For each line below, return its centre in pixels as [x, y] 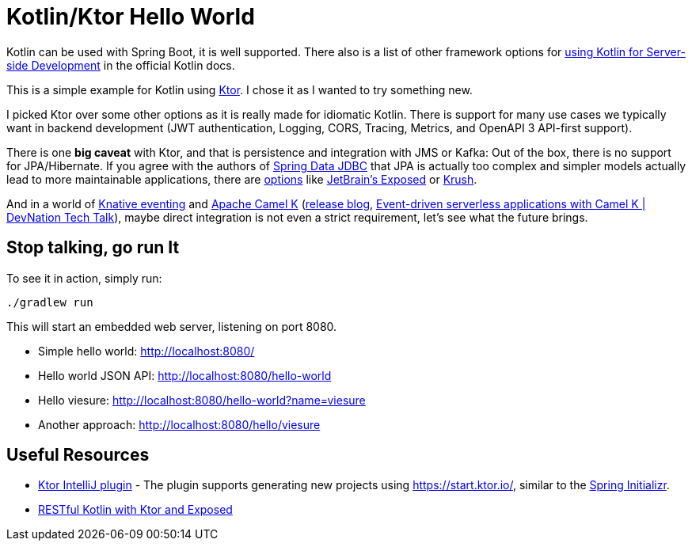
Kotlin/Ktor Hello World [131, 17]
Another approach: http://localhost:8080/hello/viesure [179, 424]
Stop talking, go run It [93, 248]
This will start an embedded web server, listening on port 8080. [172, 326]
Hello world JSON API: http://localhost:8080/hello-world [185, 375]
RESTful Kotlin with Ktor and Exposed [135, 510]
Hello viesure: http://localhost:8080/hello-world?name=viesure [202, 400]
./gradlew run [50, 302]
